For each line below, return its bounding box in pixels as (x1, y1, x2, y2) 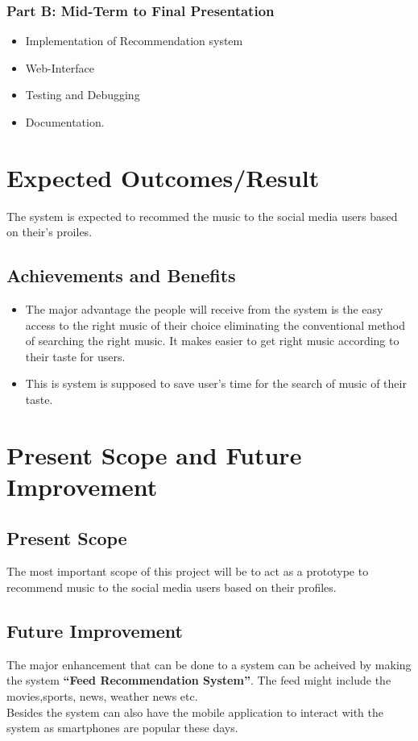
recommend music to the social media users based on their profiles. (6, 579, 337, 596)
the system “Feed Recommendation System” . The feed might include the (6, 672, 391, 689)
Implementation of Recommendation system (25, 32, 243, 49)
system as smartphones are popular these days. (6, 719, 238, 736)
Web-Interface (25, 59, 95, 76)
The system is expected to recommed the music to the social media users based (6, 207, 398, 224)
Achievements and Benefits (6, 263, 236, 288)
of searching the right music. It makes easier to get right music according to (25, 332, 399, 349)
